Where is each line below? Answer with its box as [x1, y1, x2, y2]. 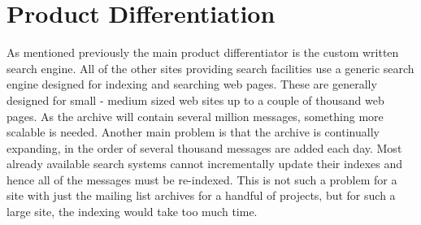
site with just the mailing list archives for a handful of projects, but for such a [7, 187, 396, 204]
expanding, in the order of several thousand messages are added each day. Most [7, 139, 402, 156]
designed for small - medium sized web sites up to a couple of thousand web [7, 91, 384, 108]
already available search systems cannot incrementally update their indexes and [7, 155, 403, 172]
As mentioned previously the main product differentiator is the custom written [7, 44, 399, 61]
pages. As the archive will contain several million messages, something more [7, 107, 384, 124]
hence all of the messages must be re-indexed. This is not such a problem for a [7, 171, 397, 188]
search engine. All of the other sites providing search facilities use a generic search [7, 59, 414, 76]
